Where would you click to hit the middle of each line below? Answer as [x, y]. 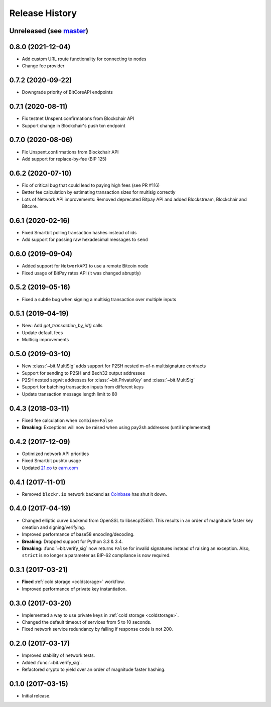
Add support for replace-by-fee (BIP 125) [64, 159]
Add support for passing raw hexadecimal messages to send [85, 240]
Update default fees [42, 332]
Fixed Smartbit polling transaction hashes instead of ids [79, 232]
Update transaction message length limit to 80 [70, 394]
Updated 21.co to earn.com [50, 468]
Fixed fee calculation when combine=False [67, 420]
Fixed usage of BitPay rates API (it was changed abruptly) [82, 273]
